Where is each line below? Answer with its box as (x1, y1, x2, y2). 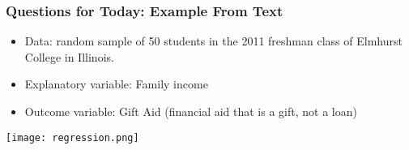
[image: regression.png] (6, 131, 139, 144)
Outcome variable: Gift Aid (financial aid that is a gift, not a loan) (24, 103, 357, 119)
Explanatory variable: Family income (24, 75, 208, 92)
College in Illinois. (24, 48, 114, 65)
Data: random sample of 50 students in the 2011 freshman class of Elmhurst (24, 32, 403, 49)
